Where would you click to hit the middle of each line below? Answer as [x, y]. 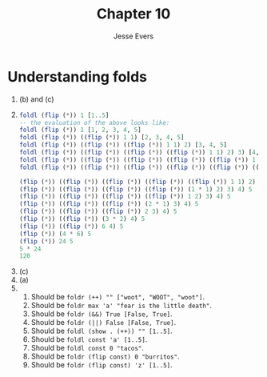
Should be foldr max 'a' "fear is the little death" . [122, 306]
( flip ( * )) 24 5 [46, 241]
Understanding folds [78, 76]
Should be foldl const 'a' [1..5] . [89, 339]
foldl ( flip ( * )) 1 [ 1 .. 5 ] [64, 115]
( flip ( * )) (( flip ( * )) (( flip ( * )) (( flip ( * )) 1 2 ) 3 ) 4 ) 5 [125, 197]
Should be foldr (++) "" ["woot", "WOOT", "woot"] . [118, 297]
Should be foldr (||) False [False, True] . [104, 323]
